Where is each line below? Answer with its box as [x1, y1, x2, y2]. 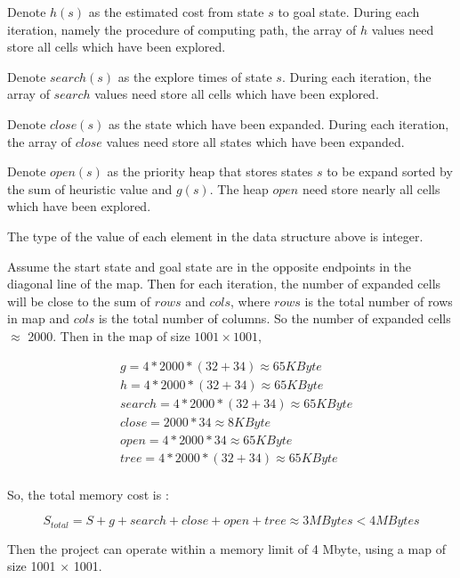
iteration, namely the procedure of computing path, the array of [7, 20, 357, 38]
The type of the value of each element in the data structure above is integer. [7, 226, 424, 245]
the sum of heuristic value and [7, 179, 173, 198]
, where [230, 291, 270, 310]
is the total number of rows [304, 291, 453, 310]
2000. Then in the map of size [28, 326, 190, 345]
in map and [7, 309, 70, 328]
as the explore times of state [117, 67, 272, 85]
